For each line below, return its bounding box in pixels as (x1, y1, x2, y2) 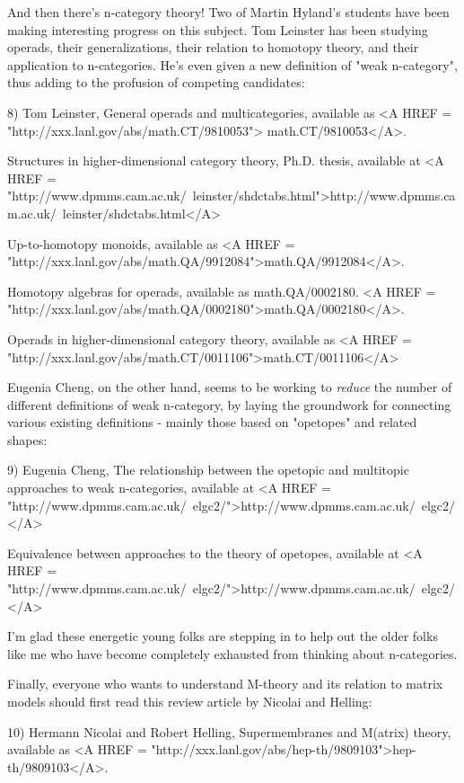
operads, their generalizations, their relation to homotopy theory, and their (7, 38, 419, 57)
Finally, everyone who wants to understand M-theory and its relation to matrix (7, 674, 443, 693)
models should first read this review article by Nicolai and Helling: (7, 692, 372, 710)
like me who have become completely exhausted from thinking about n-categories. (7, 644, 458, 663)
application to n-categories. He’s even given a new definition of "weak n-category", (7, 55, 458, 74)
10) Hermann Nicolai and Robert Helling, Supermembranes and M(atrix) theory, (7, 722, 451, 741)
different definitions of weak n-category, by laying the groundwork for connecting (7, 395, 451, 414)
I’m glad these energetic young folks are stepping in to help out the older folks (7, 627, 438, 645)
